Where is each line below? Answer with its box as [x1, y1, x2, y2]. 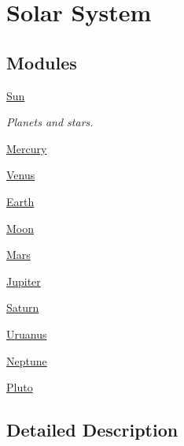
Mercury [6, 140, 47, 156]
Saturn [6, 299, 39, 316]
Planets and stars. [6, 114, 94, 130]
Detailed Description [6, 418, 178, 442]
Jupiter [6, 272, 41, 289]
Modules [6, 50, 77, 74]
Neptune [6, 352, 47, 369]
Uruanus [6, 325, 47, 342]
